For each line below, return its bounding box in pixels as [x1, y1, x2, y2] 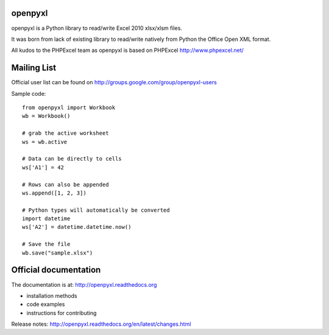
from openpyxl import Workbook [22, 104, 116, 111]
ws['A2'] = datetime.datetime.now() [22, 223, 132, 231]
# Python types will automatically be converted [22, 206, 170, 214]
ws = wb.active [22, 138, 68, 145]
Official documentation [11, 265, 101, 275]
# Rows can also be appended [22, 181, 109, 188]
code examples [26, 301, 65, 308]
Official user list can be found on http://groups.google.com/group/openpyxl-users [11, 79, 218, 86]
